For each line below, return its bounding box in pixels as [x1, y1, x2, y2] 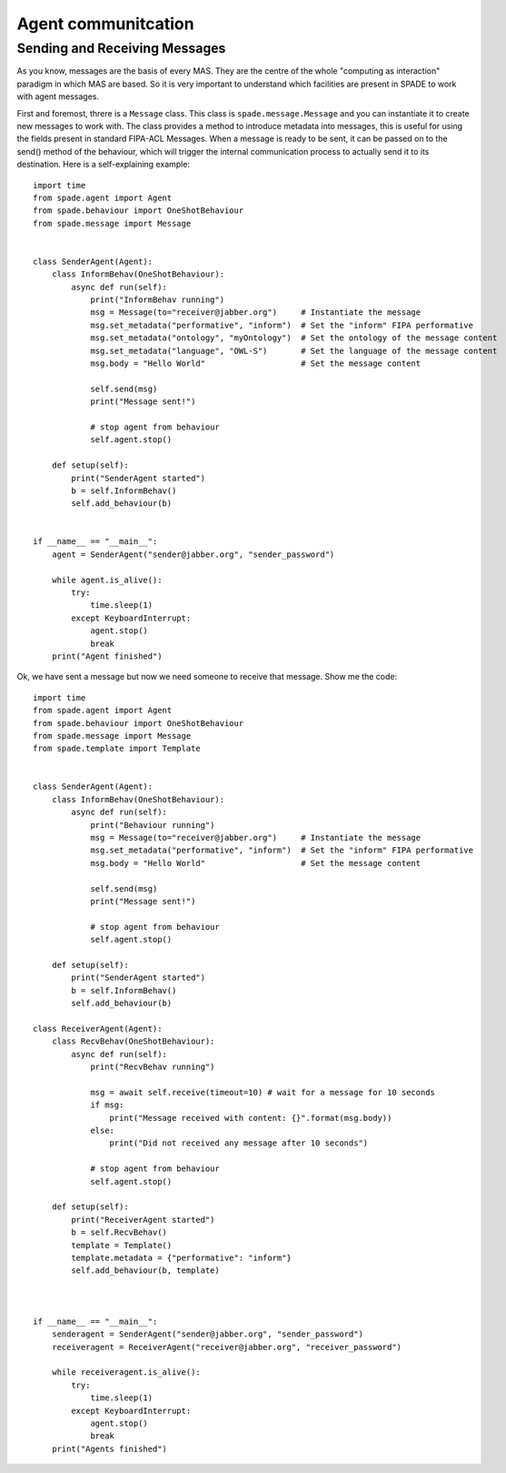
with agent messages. [16, 91, 100, 102]
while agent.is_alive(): [51, 574, 163, 585]
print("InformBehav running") [90, 295, 225, 305]
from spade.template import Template [33, 743, 202, 754]
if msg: [90, 1100, 124, 1110]
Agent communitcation [16, 14, 194, 34]
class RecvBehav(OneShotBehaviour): [51, 1036, 215, 1046]
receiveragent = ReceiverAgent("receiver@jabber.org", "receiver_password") [51, 1342, 402, 1352]
